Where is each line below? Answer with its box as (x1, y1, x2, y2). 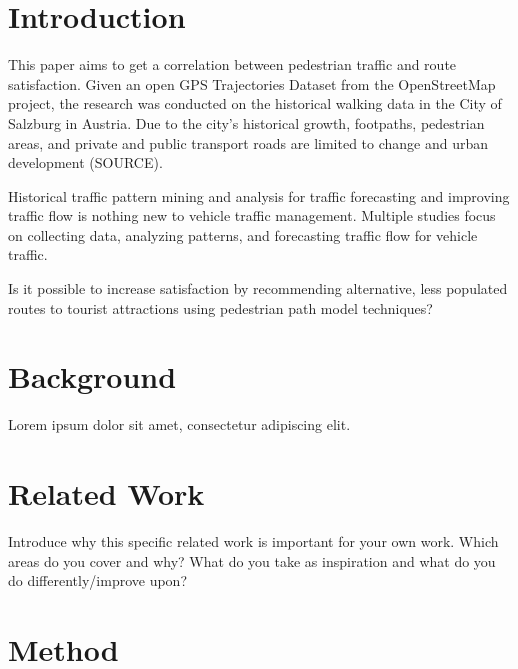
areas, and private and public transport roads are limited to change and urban (8, 132, 489, 153)
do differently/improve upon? (8, 570, 187, 591)
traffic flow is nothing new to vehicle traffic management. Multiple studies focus (8, 205, 496, 226)
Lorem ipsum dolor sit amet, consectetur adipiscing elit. (8, 414, 351, 435)
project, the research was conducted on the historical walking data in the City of (8, 93, 502, 114)
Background (8, 356, 177, 397)
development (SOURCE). (8, 152, 163, 173)
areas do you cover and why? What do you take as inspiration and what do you (8, 550, 496, 571)
